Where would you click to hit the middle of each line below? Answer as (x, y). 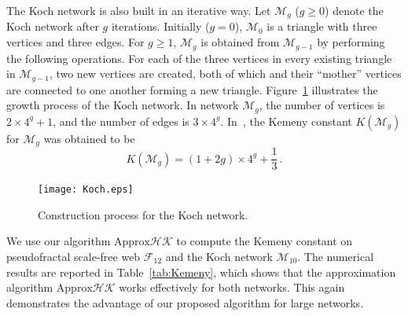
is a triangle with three (322, 26)
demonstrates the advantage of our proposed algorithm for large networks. (185, 302)
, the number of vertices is (322, 105)
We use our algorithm (59, 241)
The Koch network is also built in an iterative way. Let (139, 10)
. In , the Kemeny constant (286, 121)
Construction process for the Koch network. (143, 214)
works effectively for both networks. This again (232, 287)
